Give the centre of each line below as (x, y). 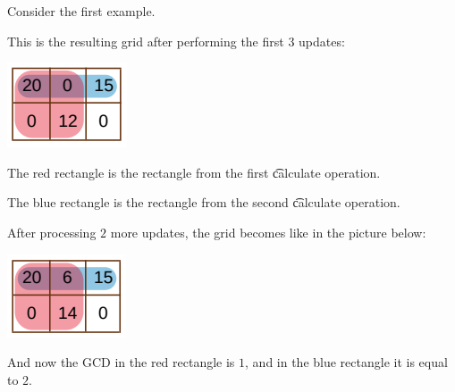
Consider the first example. (81, 11)
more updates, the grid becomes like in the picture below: (268, 232)
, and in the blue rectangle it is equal (346, 362)
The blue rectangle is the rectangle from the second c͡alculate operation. (204, 202)
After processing (52, 232)
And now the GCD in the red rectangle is (121, 362)
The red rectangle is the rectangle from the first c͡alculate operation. (194, 172)
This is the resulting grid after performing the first (146, 41)
